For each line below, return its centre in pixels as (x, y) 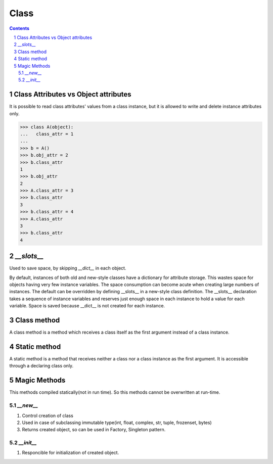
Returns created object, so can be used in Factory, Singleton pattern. (94, 430)
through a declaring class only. (41, 366)
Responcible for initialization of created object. (71, 453)
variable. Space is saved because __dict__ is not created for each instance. (87, 306)
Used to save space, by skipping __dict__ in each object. (68, 268)
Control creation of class (48, 415)
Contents (19, 28)
